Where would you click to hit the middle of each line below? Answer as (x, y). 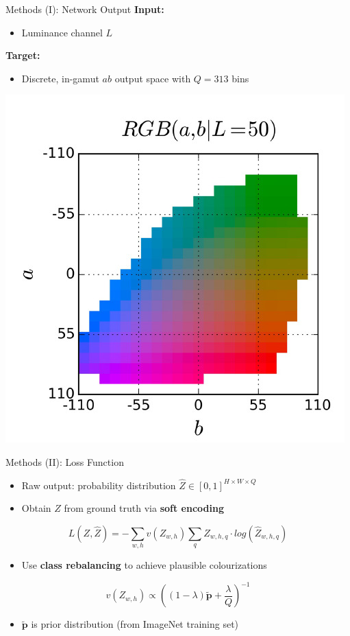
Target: (23, 55)
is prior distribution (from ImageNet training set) (135, 624)
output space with (153, 78)
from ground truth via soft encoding (144, 508)
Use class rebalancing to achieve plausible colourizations (144, 565)
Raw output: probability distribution (99, 485)
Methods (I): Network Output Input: (85, 9)
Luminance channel (62, 32)
